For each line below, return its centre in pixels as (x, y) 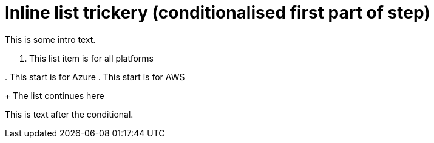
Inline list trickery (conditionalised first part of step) (218, 13)
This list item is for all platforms (91, 58)
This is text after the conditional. (69, 114)
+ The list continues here (55, 95)
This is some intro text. (50, 39)
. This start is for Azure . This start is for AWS (95, 77)
